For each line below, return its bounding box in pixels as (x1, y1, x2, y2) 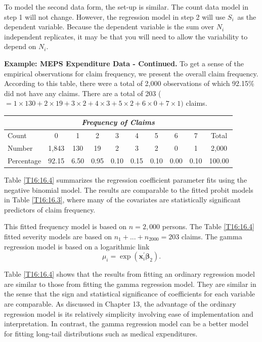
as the (237, 11, 256, 22)
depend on (4, 41, 36, 52)
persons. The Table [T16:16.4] (162, 221, 254, 232)
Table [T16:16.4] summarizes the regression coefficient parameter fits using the (4, 175, 247, 185)
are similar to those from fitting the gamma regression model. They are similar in (4, 278, 256, 289)
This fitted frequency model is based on (4, 221, 127, 232)
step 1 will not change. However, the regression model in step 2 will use (4, 11, 226, 22)
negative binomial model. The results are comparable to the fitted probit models (4, 184, 253, 195)
